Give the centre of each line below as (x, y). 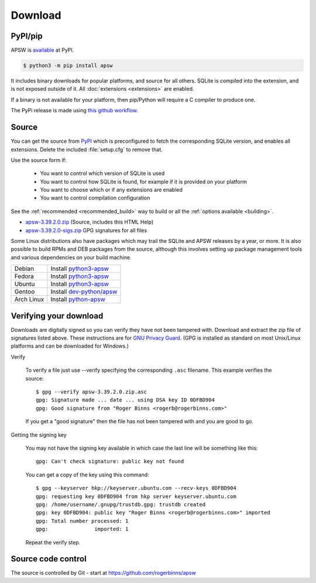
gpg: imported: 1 (82, 529)
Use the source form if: (39, 160)
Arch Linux (29, 300)
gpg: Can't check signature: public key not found (110, 462)
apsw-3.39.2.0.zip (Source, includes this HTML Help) (90, 222)
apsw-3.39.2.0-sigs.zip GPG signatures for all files (86, 230)
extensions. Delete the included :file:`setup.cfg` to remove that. (87, 149)
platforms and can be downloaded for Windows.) (70, 346)
